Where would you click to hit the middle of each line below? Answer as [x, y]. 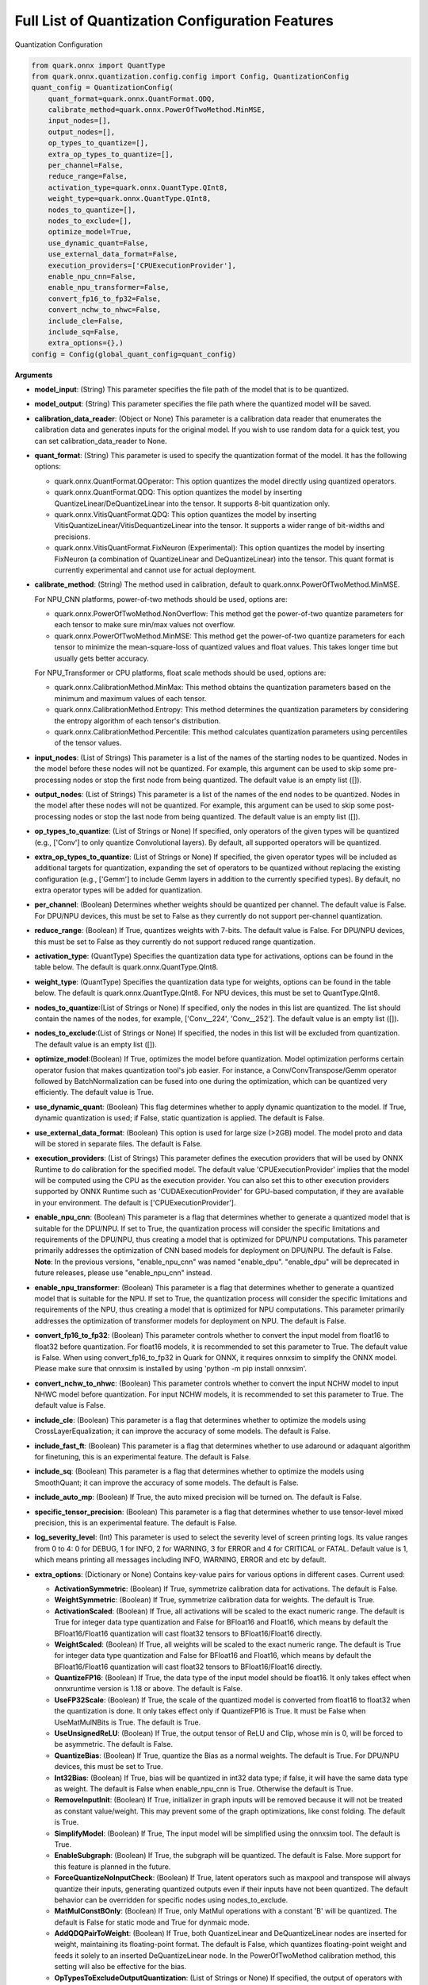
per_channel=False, [86, 166]
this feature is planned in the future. [113, 1867]
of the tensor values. [88, 743]
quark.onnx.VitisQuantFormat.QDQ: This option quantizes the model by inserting [185, 514]
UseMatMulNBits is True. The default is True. [128, 1722]
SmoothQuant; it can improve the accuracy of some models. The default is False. [166, 1482]
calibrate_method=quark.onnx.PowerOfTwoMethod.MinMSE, [157, 110]
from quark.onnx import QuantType [98, 65]
